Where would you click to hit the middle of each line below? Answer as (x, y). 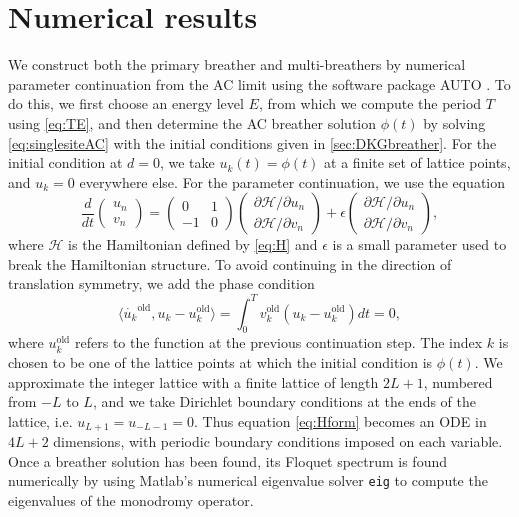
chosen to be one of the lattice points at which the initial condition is (220, 361)
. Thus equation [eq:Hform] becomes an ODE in (340, 420)
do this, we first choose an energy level (126, 103)
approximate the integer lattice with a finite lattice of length (193, 381)
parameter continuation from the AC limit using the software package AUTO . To (259, 83)
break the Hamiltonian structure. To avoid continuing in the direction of (230, 263)
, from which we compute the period (370, 103)
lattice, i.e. (40, 420)
